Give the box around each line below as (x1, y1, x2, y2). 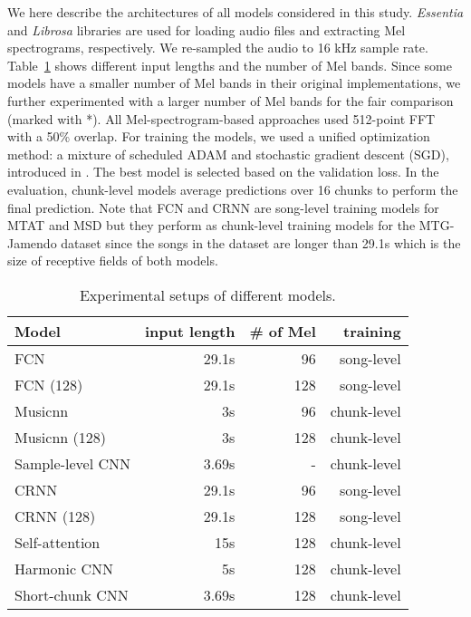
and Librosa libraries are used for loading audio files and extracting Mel (7, 20, 406, 39)
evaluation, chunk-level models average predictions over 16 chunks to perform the (7, 179, 458, 198)
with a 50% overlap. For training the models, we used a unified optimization (7, 127, 430, 146)
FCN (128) (14, 373, 83, 395)
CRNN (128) (14, 505, 96, 526)
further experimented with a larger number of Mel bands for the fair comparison (7, 91, 454, 110)
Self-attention (14, 531, 101, 553)
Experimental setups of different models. (79, 284, 336, 305)
